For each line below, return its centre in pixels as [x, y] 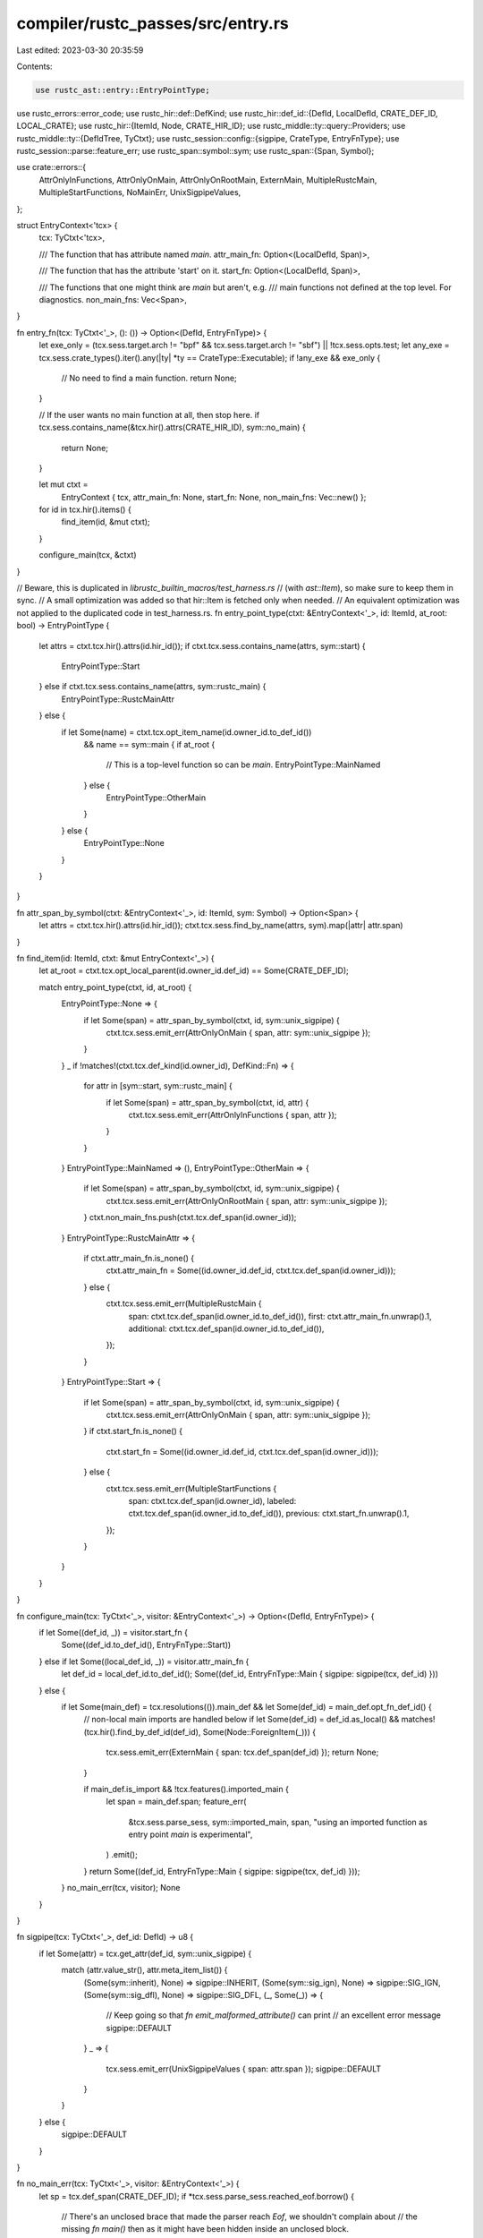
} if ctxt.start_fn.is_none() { [133, 1431]
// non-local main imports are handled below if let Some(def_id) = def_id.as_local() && [241, 1720]
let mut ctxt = [64, 484]
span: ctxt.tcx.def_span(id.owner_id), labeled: [212, 1500]
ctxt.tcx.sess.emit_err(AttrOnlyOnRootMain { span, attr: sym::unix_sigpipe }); [247, 1200]
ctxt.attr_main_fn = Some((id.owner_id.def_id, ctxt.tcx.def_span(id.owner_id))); [251, 1270]
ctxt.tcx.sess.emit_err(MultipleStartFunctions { [191, 1488]
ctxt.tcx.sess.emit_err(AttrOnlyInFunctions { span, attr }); [233, 1115]
